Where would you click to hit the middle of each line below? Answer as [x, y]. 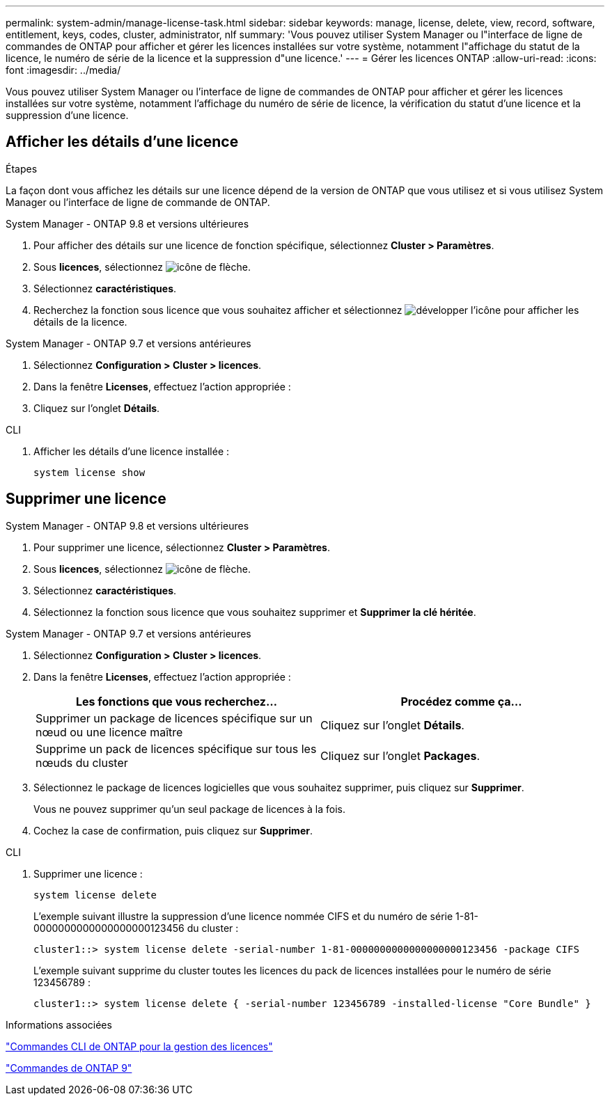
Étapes [22, 168]
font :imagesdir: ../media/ [63, 70]
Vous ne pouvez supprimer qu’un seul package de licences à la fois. [189, 809]
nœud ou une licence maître [109, 732]
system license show [89, 472]
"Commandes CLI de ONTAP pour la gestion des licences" [139, 1046]
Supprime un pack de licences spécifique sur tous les [176, 748]
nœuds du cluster [82, 762]
